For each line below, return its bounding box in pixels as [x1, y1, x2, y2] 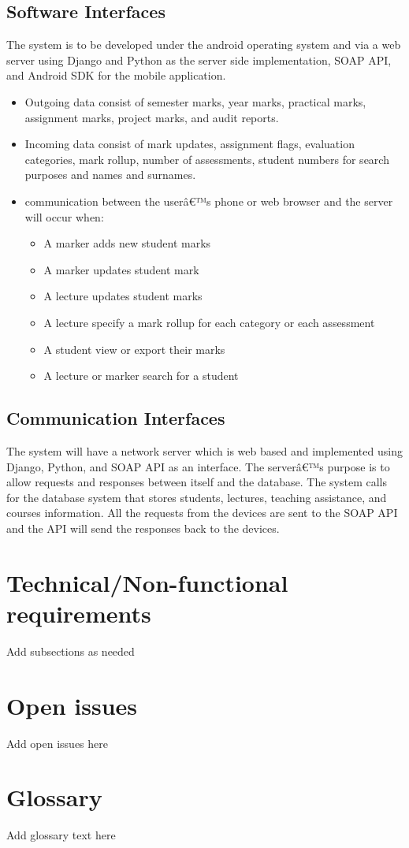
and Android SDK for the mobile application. [6, 67, 226, 84]
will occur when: [24, 208, 104, 225]
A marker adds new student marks [43, 235, 211, 251]
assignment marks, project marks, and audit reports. [24, 109, 279, 125]
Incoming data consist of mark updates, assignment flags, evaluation [24, 136, 355, 152]
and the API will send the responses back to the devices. [6, 519, 280, 536]
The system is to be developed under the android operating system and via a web [6, 36, 401, 53]
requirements [6, 597, 151, 629]
